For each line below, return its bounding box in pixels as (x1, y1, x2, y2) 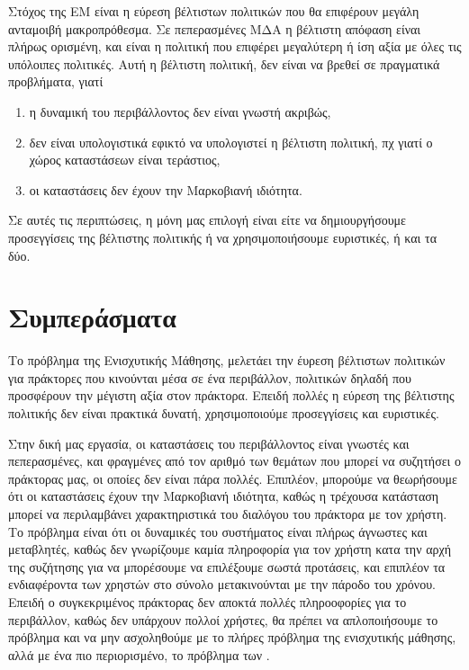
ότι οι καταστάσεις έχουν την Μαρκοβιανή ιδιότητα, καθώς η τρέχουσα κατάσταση (8, 487, 439, 505)
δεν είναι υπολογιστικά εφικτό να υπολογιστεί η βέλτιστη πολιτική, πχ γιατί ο (29, 132, 433, 151)
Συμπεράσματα (8, 299, 176, 335)
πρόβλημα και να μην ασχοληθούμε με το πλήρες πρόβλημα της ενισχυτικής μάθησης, (8, 628, 456, 647)
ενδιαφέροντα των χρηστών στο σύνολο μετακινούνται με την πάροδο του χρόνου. (8, 575, 436, 594)
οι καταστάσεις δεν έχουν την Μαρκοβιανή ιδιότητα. (29, 180, 302, 199)
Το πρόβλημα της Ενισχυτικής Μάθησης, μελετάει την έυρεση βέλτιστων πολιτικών (8, 351, 446, 370)
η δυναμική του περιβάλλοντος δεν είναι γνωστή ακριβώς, (29, 102, 331, 121)
